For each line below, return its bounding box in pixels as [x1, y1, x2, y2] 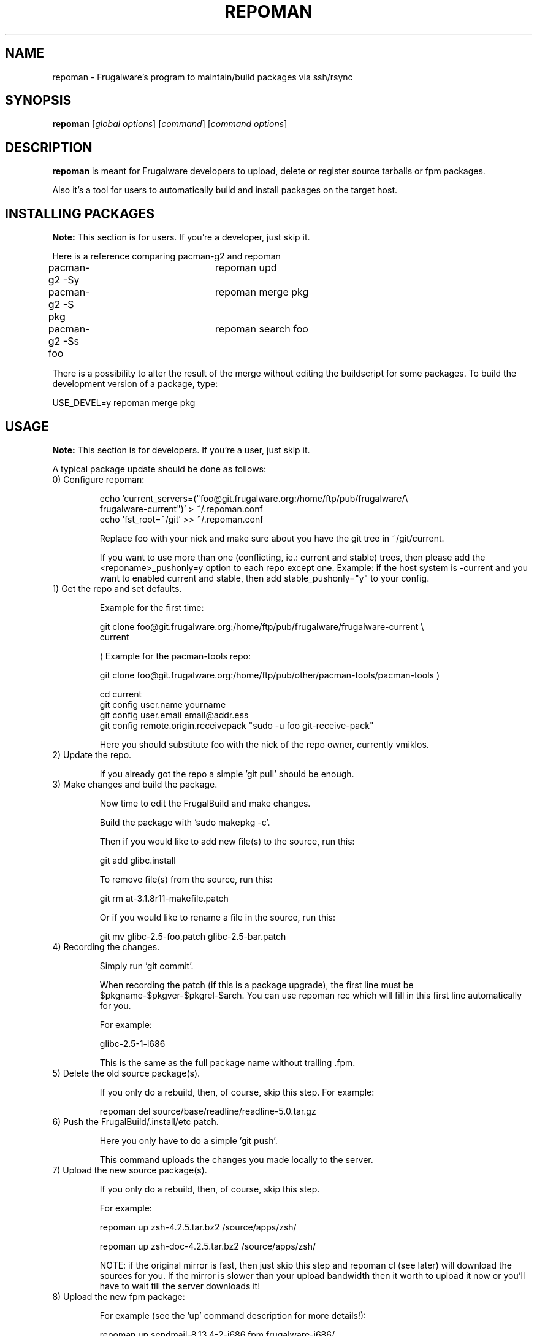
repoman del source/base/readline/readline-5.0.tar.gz [99, 1105, 316, 1116]
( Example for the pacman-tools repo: [99, 650, 251, 661]
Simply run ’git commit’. [99, 960, 194, 971]
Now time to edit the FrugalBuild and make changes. [99, 797, 311, 808]
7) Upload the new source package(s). [52, 1164, 207, 1175]
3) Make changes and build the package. [52, 778, 218, 789]
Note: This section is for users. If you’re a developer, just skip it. [52, 232, 310, 243]
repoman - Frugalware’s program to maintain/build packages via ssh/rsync [52, 71, 353, 82]
